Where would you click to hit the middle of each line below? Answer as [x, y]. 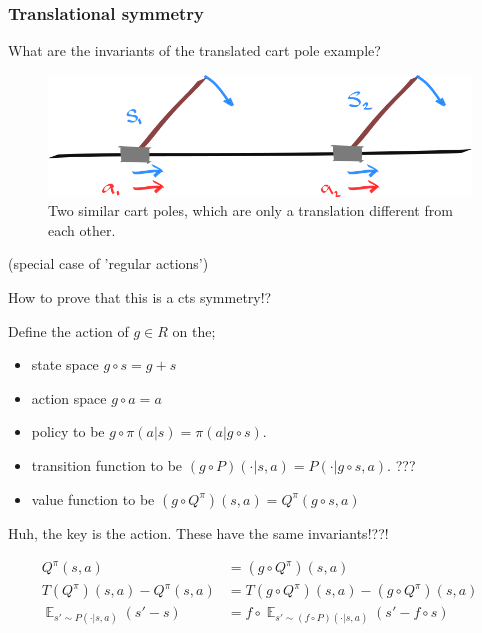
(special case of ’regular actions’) [108, 263]
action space [69, 397]
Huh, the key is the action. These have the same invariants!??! [198, 532]
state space [65, 364]
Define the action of [68, 330]
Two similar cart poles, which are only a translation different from [250, 210]
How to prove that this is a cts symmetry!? [140, 297]
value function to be [93, 498]
